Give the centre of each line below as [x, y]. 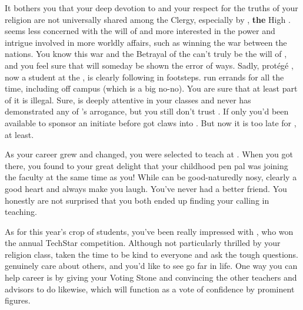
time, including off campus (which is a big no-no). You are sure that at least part [151, 88]
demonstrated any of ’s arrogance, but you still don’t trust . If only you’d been [147, 111]
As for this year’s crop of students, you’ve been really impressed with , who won [149, 231]
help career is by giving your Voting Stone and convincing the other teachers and [151, 277]
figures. [18, 300]
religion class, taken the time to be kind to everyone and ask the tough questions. [151, 254]
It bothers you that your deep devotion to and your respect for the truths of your [151, 8]
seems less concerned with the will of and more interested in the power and [140, 31]
